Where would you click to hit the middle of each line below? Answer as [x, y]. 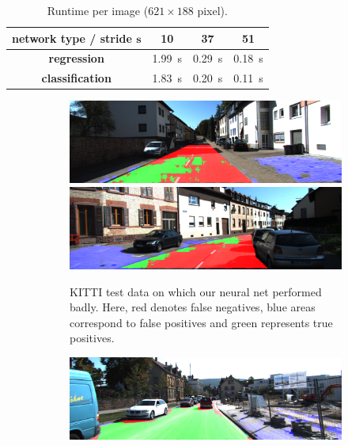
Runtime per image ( [98, 10]
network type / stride [72, 38]
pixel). [212, 10]
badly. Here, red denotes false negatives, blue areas [193, 307]
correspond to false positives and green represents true [201, 322]
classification [76, 78]
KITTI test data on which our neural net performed [196, 291]
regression [76, 58]
